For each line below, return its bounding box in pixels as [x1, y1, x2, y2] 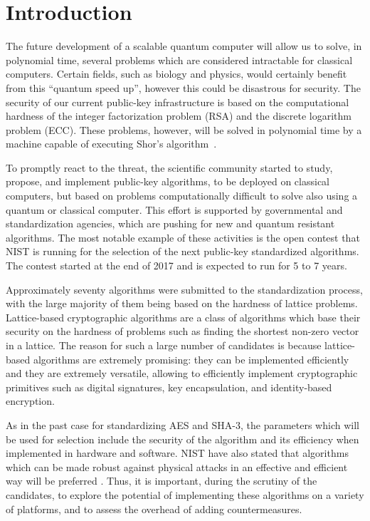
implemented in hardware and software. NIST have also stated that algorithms [6, 445, 349, 460]
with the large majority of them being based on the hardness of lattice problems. [6, 296, 358, 311]
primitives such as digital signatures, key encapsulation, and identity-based [6, 379, 332, 394]
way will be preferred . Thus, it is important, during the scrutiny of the [6, 473, 317, 488]
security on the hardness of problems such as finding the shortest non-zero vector [6, 324, 359, 339]
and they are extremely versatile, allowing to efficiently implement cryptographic [6, 366, 358, 381]
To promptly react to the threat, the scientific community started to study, [6, 160, 333, 175]
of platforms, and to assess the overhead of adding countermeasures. [6, 501, 302, 516]
